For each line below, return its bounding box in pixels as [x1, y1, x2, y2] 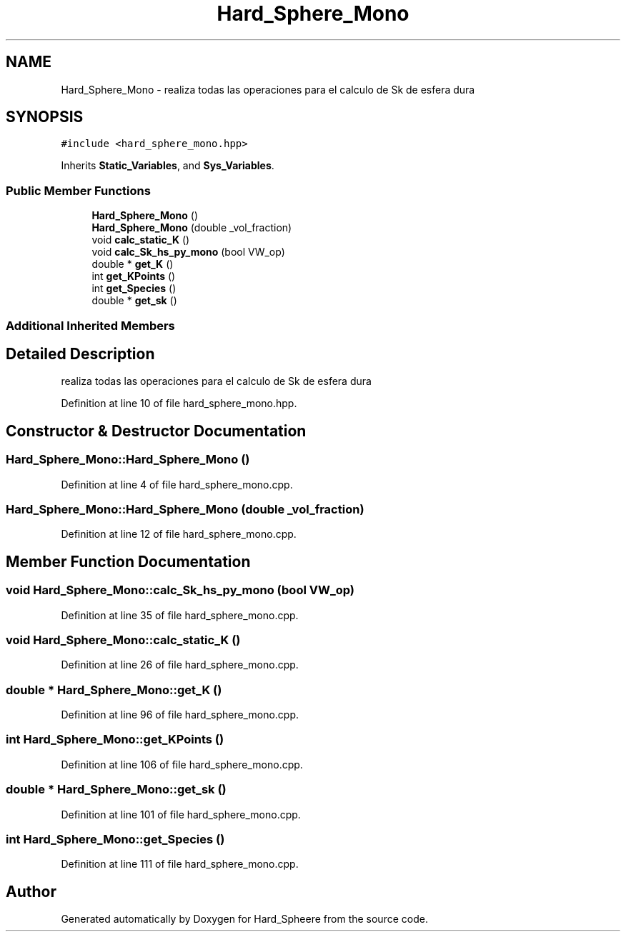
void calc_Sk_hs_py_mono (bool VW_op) [91, 246, 285, 259]
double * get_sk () [91, 294, 177, 307]
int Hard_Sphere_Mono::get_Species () [6, 831, 225, 846]
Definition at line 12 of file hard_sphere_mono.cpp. [61, 528, 297, 541]
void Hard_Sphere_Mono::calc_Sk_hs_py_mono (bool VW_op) [6, 583, 355, 598]
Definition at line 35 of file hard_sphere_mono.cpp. [61, 608, 299, 621]
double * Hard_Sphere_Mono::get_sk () [6, 782, 227, 797]
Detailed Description [6, 344, 155, 363]
